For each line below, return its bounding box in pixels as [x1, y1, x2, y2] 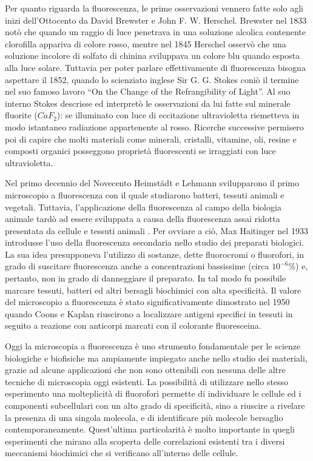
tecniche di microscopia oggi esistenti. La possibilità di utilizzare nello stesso [5, 375, 289, 388]
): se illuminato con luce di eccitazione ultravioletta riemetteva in [56, 109, 300, 121]
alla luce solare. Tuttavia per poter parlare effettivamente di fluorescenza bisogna [5, 61, 306, 73]
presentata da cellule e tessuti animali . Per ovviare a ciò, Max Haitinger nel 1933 [5, 224, 308, 237]
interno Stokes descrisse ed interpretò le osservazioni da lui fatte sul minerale [5, 96, 291, 109]
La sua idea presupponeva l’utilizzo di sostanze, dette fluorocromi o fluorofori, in [5, 247, 305, 260]
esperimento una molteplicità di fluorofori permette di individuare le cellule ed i [5, 387, 301, 400]
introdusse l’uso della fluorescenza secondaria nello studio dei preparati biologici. [5, 236, 305, 249]
